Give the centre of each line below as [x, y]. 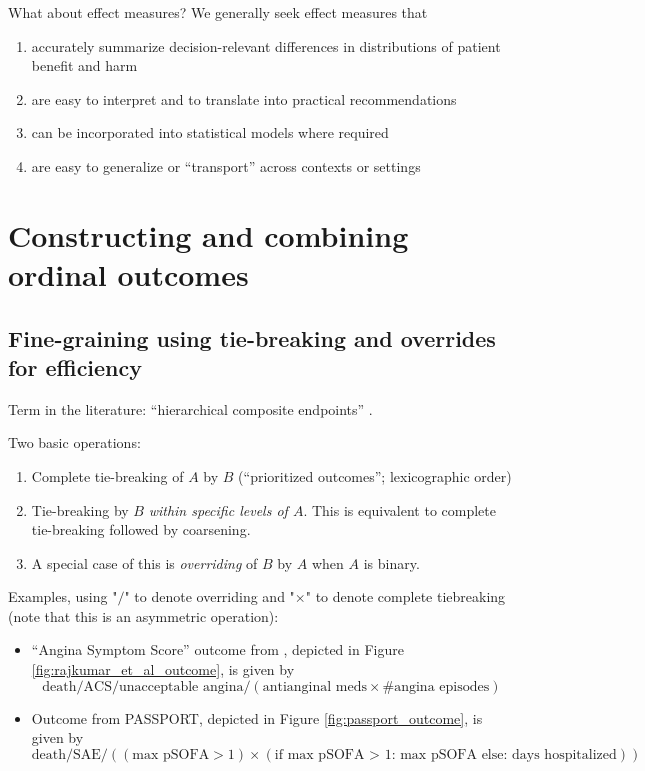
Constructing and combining [208, 234]
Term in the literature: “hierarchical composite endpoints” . [190, 408]
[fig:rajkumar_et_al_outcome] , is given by [163, 669]
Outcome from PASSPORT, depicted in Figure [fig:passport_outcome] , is [257, 717]
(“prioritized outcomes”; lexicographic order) [375, 475]
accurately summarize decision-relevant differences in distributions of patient [266, 45]
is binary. [391, 562]
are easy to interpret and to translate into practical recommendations [244, 98]
